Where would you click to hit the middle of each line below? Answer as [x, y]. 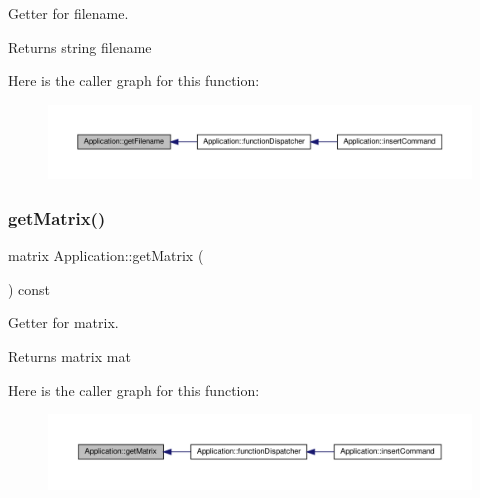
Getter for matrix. [63, 322]
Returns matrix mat [69, 355]
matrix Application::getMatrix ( [106, 255]
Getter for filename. [68, 13]
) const [29, 288]
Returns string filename [80, 46]
